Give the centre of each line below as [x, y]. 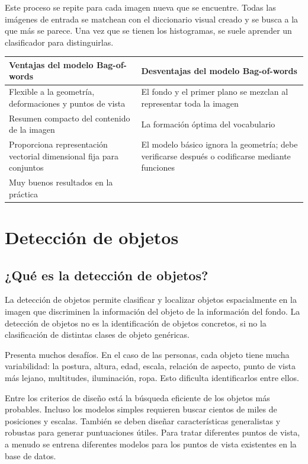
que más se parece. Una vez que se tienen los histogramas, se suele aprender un [148, 31]
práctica [24, 193]
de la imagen [32, 129]
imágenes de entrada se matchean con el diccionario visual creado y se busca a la [152, 19]
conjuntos [26, 167]
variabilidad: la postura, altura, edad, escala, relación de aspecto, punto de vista [150, 366]
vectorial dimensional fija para [64, 156]
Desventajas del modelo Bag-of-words [219, 70]
